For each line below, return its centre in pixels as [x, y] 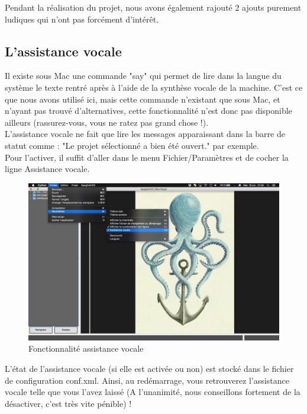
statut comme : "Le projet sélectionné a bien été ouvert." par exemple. [132, 145]
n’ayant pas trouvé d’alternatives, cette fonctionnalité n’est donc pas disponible [148, 111]
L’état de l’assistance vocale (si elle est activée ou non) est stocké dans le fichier [149, 368]
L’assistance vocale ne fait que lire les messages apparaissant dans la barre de [145, 134]
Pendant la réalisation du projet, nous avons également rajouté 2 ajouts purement [153, 7]
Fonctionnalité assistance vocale [86, 348]
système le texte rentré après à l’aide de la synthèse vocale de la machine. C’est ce [154, 87]
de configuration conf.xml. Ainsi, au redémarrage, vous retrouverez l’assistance [147, 380]
